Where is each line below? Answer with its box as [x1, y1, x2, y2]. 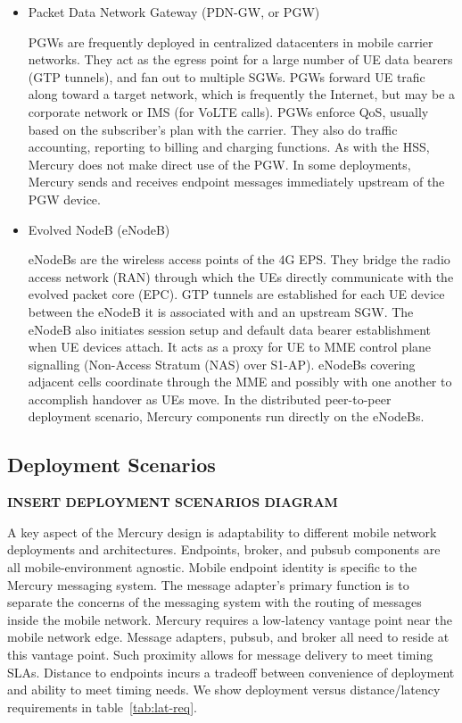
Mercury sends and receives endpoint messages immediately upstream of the [28, 172, 445, 191]
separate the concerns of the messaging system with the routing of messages [7, 593, 422, 611]
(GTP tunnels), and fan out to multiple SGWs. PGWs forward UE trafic [28, 67, 425, 86]
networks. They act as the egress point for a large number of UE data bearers [28, 50, 453, 69]
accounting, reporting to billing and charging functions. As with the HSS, [28, 137, 430, 156]
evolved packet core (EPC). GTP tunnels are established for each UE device [28, 285, 445, 303]
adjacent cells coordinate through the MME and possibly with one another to [28, 372, 452, 391]
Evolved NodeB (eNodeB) [28, 220, 170, 238]
